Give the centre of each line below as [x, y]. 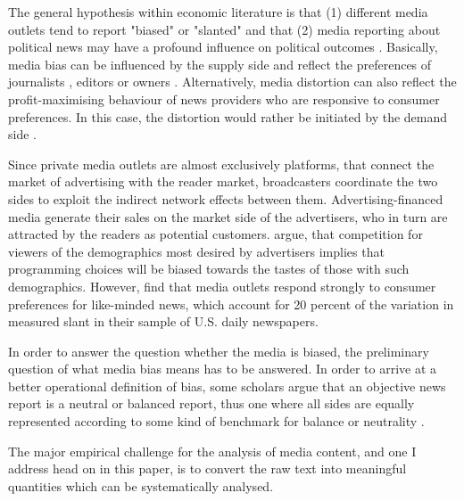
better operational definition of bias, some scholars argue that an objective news [227, 386]
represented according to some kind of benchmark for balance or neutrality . [216, 421]
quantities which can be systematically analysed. [141, 485]
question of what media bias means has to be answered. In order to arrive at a [223, 369]
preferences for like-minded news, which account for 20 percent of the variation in [231, 304]
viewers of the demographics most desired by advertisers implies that [196, 251]
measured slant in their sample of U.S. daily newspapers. [163, 321]
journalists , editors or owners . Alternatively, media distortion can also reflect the [232, 82]
